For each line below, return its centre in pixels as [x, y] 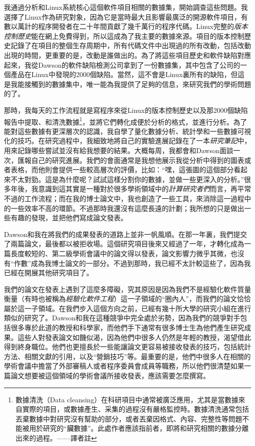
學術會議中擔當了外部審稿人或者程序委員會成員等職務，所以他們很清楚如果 [124, 366]
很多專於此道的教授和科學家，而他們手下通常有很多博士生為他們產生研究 [127, 328]
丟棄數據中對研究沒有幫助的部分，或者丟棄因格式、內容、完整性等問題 [129, 418]
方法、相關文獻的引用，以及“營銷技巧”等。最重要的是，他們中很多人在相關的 [127, 356]
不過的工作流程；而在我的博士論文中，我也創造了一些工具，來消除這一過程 [124, 198]
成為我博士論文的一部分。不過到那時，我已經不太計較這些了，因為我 [141, 263]
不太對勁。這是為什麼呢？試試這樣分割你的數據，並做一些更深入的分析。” [127, 179]
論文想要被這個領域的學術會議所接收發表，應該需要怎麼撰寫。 [110, 376]
